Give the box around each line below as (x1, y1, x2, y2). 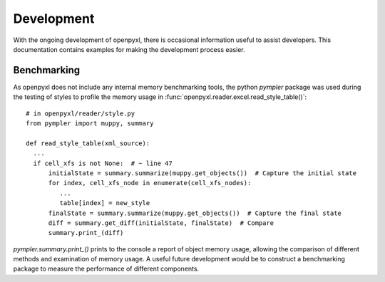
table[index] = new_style (59, 199, 150, 207)
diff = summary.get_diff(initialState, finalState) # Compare (48, 219, 274, 227)
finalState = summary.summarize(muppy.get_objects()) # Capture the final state (48, 209, 342, 217)
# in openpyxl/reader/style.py (26, 109, 135, 117)
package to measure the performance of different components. (13, 264, 200, 273)
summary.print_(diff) (48, 229, 124, 237)
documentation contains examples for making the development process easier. (13, 45, 245, 53)
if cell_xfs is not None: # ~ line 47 (33, 159, 173, 167)
